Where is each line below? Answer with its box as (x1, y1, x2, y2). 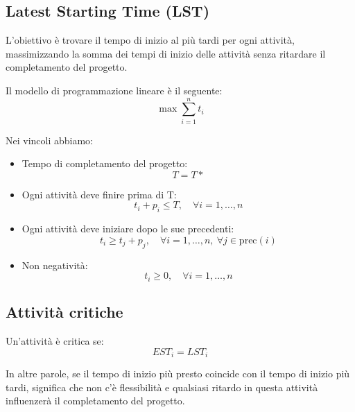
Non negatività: (21, 257, 88, 272)
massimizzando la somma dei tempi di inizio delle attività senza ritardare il (6, 46, 326, 60)
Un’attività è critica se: (6, 333, 104, 347)
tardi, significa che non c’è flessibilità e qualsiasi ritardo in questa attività (6, 379, 318, 394)
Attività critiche (6, 301, 123, 323)
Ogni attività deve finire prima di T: (21, 187, 177, 201)
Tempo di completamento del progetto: (21, 156, 188, 171)
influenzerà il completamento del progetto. (6, 393, 185, 408)
